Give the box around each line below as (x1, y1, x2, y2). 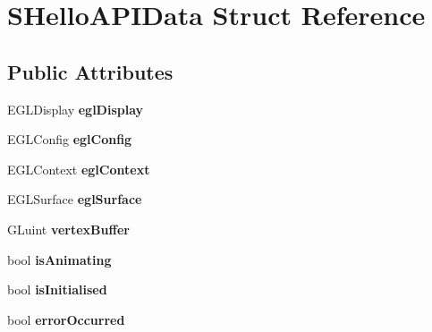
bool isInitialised (7, 280, 107, 299)
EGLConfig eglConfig (7, 130, 132, 149)
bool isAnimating (7, 250, 112, 268)
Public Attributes (7, 57, 174, 85)
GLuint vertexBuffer (7, 219, 130, 238)
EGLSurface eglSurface (7, 190, 142, 209)
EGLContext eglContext (7, 159, 150, 178)
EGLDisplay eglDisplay (7, 99, 144, 118)
